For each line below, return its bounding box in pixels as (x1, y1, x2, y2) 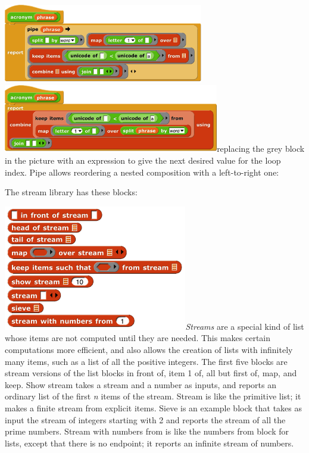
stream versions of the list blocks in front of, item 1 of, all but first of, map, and (5, 367, 297, 379)
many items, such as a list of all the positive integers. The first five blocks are (5, 355, 288, 367)
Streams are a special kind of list (185, 320, 304, 332)
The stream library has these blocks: (5, 186, 138, 198)
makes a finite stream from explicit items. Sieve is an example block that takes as (5, 401, 302, 414)
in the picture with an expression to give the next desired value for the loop (5, 154, 281, 167)
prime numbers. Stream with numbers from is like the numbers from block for (5, 425, 289, 438)
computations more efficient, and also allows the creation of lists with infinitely (5, 343, 293, 355)
